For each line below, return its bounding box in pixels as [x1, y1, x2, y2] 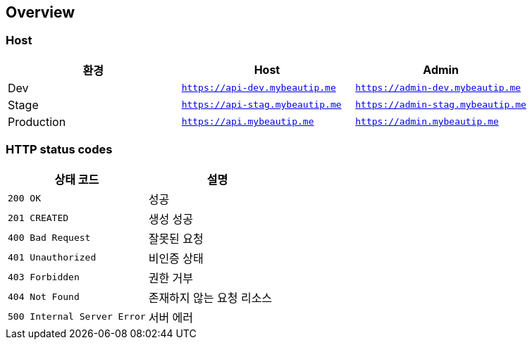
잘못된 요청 [148, 231, 204, 246]
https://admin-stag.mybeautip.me [355, 99, 526, 111]
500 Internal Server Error [8, 311, 146, 322]
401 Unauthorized [8, 252, 97, 263]
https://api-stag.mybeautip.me [181, 99, 342, 111]
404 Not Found [8, 291, 80, 303]
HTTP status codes [6, 142, 113, 157]
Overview [6, 4, 75, 21]
